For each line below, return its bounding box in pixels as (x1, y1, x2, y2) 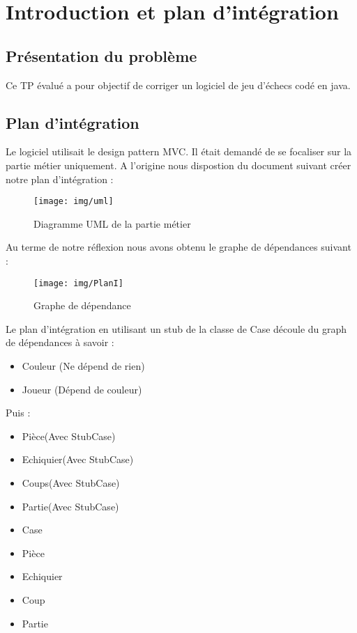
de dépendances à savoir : (6, 335, 114, 350)
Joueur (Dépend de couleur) (22, 382, 142, 396)
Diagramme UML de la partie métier (33, 216, 191, 230)
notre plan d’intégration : (6, 171, 114, 186)
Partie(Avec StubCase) (22, 499, 119, 513)
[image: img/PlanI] (33, 278, 123, 288)
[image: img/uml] (33, 196, 114, 207)
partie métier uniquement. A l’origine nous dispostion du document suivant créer (6, 157, 351, 172)
